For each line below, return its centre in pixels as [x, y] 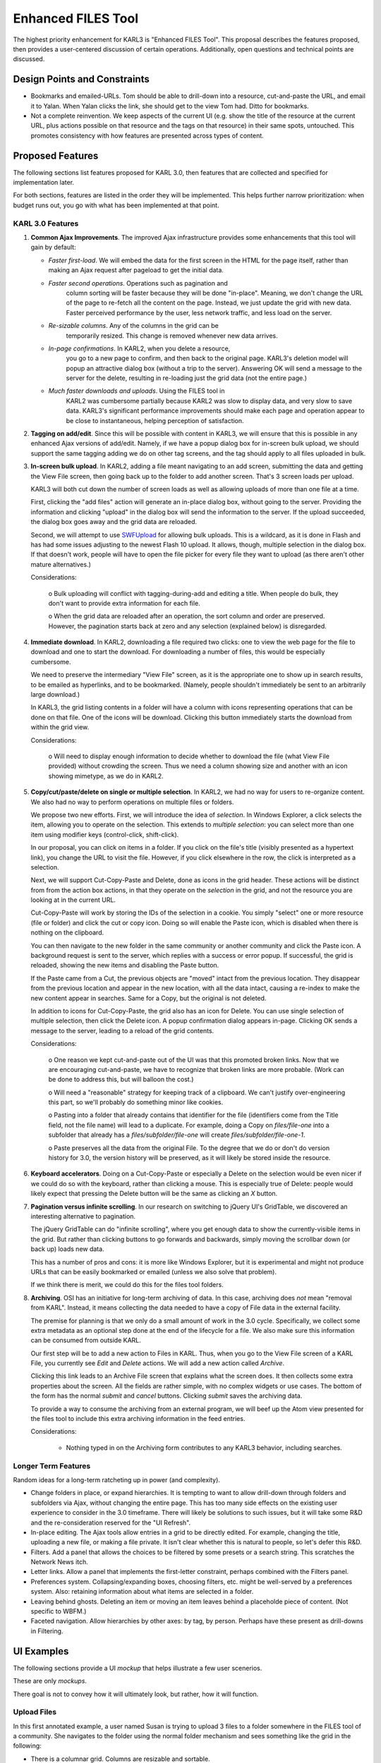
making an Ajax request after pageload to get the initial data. [136, 270]
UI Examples [41, 1651]
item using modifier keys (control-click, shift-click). [105, 834]
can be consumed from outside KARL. [86, 1341]
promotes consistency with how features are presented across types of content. [147, 135]
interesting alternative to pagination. [83, 1216]
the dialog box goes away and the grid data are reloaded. [114, 522]
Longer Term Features [52, 1465]
